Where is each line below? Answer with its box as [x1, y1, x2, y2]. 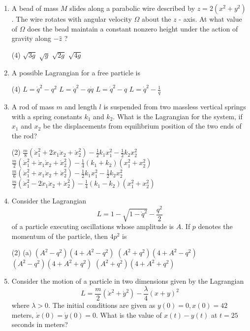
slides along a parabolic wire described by [69, 3, 195, 13]
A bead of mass [11, 3, 59, 13]
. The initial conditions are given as [48, 300, 156, 310]
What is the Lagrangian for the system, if [117, 111, 243, 121]
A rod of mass [11, 101, 54, 111]
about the [141, 14, 171, 24]
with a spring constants [11, 111, 82, 121]
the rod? [11, 130, 37, 140]
